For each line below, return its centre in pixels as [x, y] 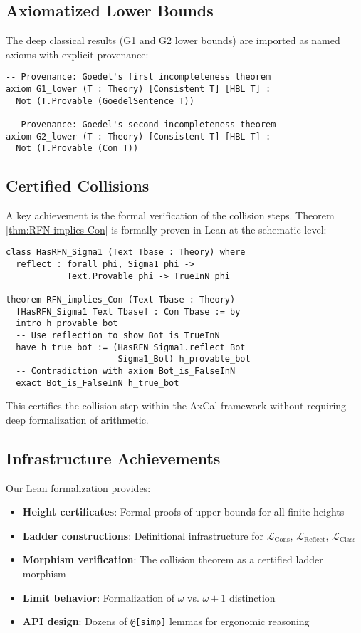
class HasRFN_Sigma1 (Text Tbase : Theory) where [126, 252]
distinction [252, 597]
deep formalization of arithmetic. [77, 419]
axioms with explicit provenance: [77, 54]
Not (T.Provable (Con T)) [77, 148]
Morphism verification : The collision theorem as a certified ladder [173, 559]
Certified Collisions [78, 185]
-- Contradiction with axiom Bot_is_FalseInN [126, 371]
